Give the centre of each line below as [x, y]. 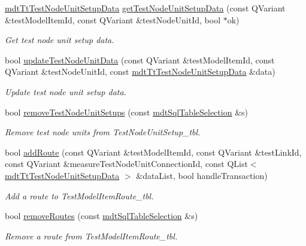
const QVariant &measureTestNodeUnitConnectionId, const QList [126, 164]
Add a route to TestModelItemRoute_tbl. [79, 195]
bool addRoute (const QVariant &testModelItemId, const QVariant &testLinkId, [153, 152]
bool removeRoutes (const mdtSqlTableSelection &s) [102, 216]
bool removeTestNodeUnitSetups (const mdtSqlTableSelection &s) [126, 112]
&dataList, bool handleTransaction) [202, 175]
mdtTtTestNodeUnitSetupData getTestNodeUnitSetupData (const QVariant [145, 8]
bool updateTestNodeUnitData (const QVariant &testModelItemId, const [140, 60]
